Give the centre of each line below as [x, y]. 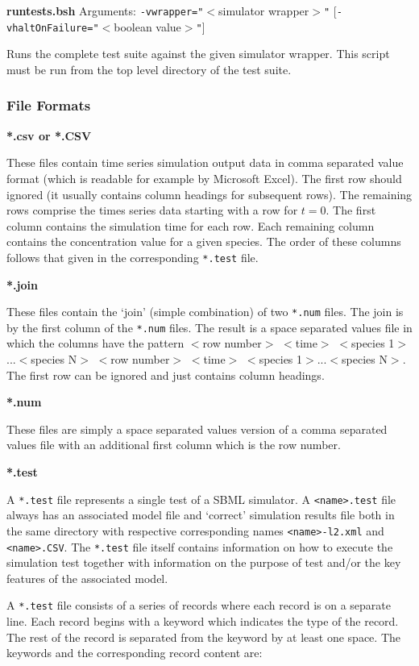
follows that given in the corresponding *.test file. [133, 257]
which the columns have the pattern [95, 343]
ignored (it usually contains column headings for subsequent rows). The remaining [209, 194]
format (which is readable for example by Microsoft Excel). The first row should [204, 178]
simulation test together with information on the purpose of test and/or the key [204, 562]
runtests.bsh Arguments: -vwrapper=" [105, 10]
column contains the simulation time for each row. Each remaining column [191, 225]
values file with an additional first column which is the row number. [174, 445]
